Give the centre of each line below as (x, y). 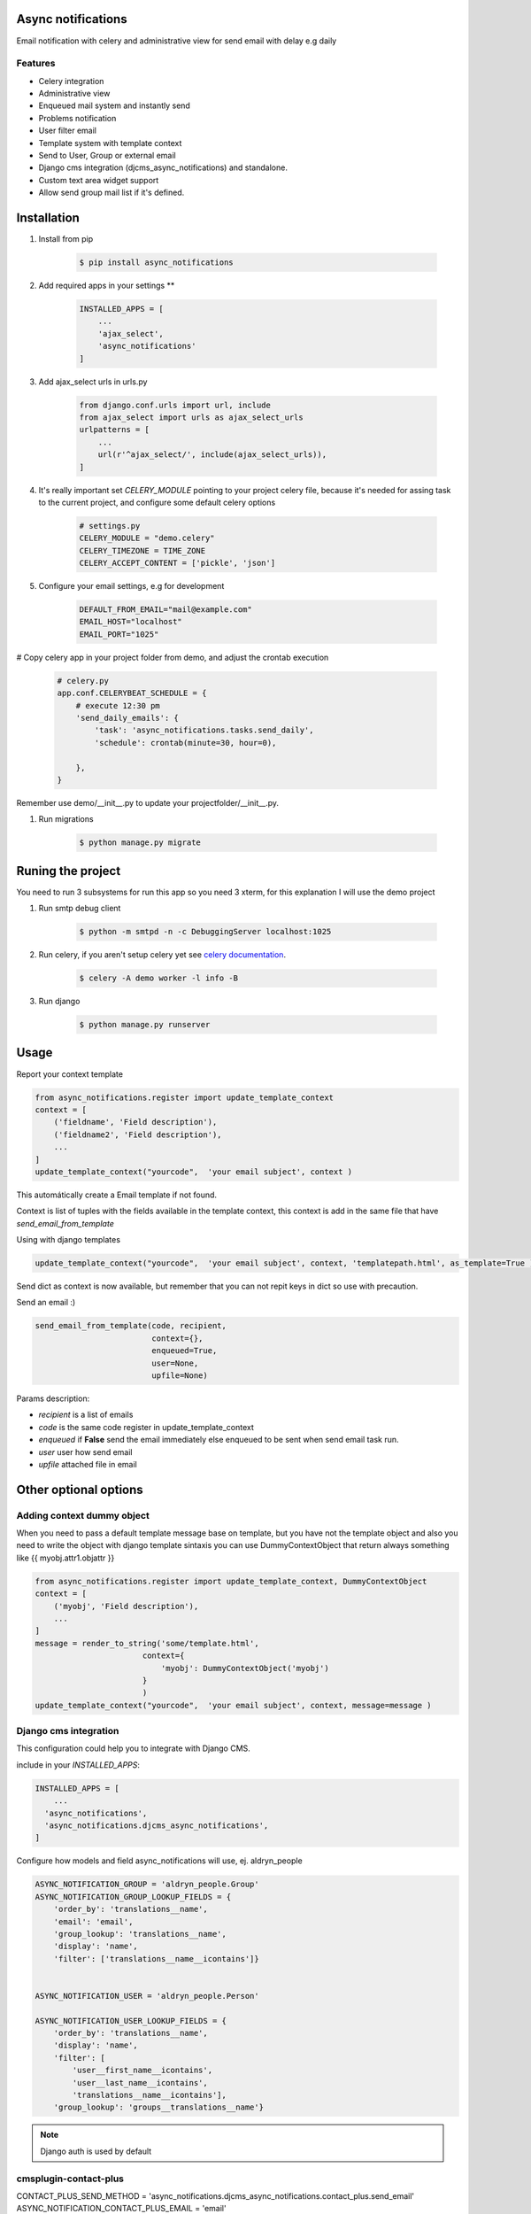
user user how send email (85, 1451)
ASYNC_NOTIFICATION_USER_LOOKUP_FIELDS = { (131, 2020)
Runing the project (69, 871)
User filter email (68, 131)
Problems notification (77, 118)
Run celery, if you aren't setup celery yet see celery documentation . (162, 955)
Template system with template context (110, 143)
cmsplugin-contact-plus (70, 2179)
